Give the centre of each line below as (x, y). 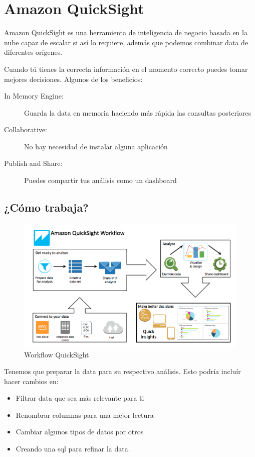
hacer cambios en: (31, 381)
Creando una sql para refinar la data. (73, 449)
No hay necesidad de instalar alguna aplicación (96, 146)
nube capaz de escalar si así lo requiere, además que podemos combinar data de (126, 42)
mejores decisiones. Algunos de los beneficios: (73, 79)
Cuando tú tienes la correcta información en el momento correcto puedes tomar (126, 69)
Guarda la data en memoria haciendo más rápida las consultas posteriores (138, 112)
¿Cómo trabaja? (46, 207)
